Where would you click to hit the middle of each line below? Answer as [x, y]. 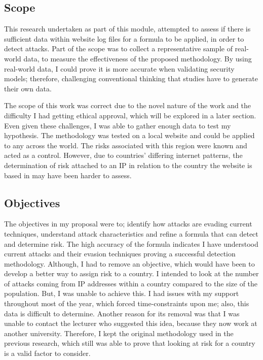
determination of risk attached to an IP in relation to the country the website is [128, 165]
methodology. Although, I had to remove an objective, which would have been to [129, 263]
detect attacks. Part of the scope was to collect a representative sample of [118, 48]
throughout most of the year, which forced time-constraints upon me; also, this [127, 303]
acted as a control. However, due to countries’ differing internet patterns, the [123, 155]
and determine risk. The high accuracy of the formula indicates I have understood [131, 243]
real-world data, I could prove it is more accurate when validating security [119, 68]
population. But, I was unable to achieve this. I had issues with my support [122, 293]
